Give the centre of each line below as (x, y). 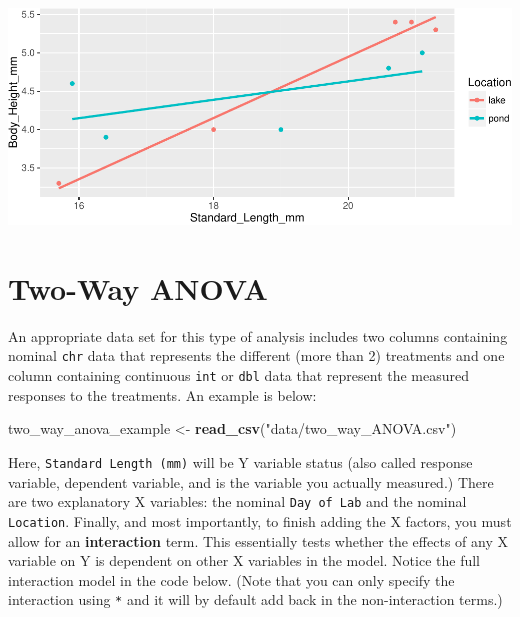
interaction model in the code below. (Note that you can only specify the (231, 579)
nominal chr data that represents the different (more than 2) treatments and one (256, 355)
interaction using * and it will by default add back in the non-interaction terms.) (255, 599)
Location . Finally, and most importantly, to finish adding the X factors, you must (260, 520)
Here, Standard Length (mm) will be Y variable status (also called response (240, 461)
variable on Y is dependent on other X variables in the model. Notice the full (244, 560)
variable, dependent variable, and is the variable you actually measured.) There (251, 481)
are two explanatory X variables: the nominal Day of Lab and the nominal (237, 501)
